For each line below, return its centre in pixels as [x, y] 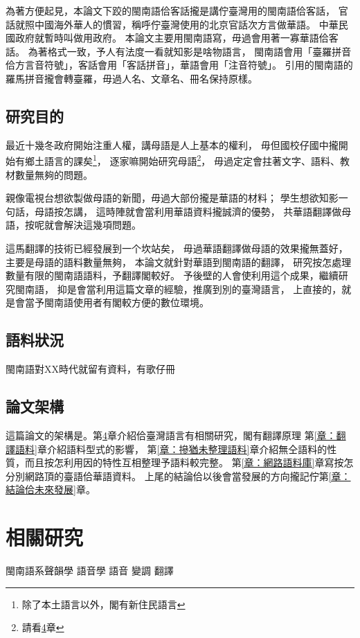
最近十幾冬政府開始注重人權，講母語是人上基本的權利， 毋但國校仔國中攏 [172, 144]
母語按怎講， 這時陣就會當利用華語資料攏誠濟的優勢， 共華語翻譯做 [188, 211]
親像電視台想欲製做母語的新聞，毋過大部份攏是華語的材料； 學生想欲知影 [172, 198]
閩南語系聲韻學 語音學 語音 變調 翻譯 [90, 570]
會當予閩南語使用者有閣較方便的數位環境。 [112, 302]
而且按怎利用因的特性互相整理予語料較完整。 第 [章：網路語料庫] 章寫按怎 [189, 462]
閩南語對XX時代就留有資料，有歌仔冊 [90, 369]
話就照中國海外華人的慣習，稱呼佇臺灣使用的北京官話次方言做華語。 [161, 24]
